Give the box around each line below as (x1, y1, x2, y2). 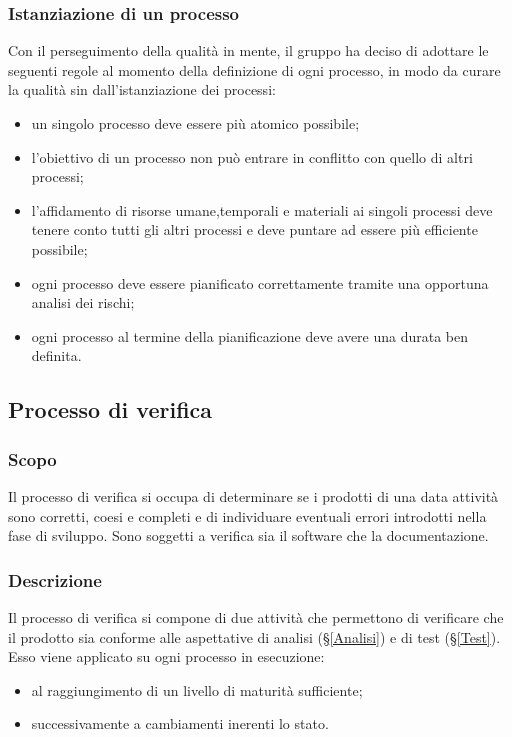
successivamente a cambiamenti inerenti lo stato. (31, 713, 329, 734)
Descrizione (8, 567, 102, 592)
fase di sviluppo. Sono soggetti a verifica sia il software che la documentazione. (8, 525, 489, 546)
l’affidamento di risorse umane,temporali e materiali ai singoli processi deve (31, 199, 493, 220)
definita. (31, 345, 82, 366)
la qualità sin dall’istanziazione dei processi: (8, 79, 276, 100)
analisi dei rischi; (31, 292, 135, 313)
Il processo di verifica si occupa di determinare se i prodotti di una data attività (8, 485, 499, 506)
